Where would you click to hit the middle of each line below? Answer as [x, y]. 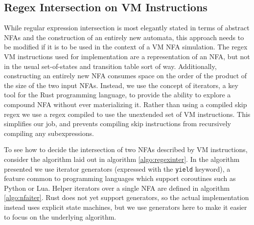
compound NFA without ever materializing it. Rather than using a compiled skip [126, 104]
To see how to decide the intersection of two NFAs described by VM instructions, [126, 149]
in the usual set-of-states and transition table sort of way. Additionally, [110, 66]
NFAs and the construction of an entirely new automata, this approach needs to [124, 37]
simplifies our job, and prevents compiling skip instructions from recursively [117, 124]
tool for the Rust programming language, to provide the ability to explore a [117, 95]
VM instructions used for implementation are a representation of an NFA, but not [127, 56]
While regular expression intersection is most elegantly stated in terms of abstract [127, 28]
